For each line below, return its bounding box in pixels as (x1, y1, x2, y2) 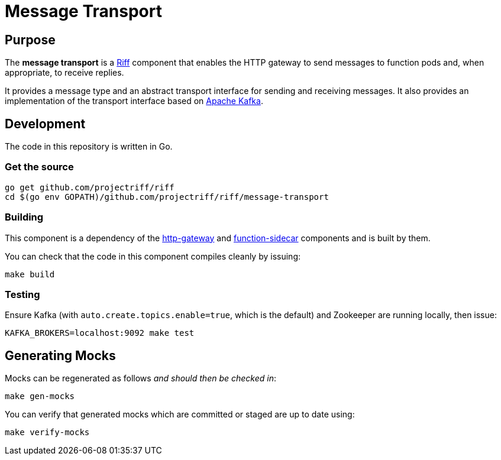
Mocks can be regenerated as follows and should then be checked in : (5, 373, 277, 384)
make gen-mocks (5, 391, 75, 401)
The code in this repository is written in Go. (5, 141, 173, 152)
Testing (5, 288, 40, 300)
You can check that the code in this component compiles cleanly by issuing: (5, 251, 301, 261)
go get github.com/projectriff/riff (5, 182, 174, 192)
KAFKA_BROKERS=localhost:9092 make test (5, 328, 195, 338)
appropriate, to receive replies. (5, 67, 124, 78)
